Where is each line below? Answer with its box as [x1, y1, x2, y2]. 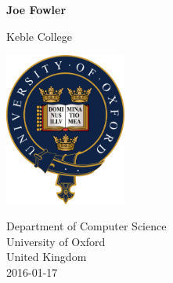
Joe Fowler [6, 2, 67, 17]
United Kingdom [6, 248, 87, 265]
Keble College [6, 28, 72, 44]
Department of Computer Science [6, 218, 167, 234]
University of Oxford [6, 233, 106, 249]
